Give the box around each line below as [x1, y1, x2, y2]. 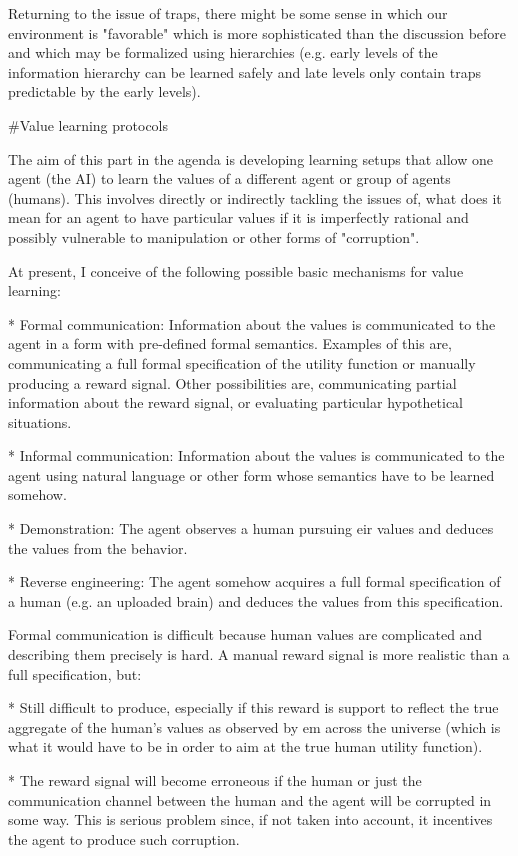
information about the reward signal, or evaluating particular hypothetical [8, 392, 463, 413]
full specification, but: [8, 663, 142, 684]
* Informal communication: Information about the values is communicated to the [8, 445, 505, 466]
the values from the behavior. [8, 537, 188, 558]
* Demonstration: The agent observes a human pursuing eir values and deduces [8, 518, 494, 539]
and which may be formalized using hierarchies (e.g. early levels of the [8, 42, 438, 63]
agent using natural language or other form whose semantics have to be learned [8, 464, 495, 485]
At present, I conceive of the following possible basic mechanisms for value [8, 260, 464, 281]
